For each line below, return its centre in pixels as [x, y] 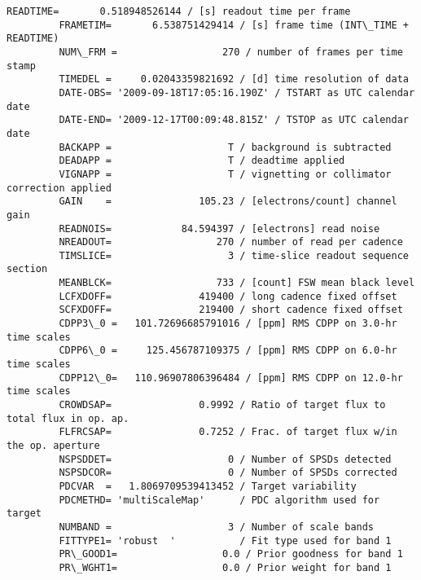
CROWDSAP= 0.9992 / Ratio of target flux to [222, 405]
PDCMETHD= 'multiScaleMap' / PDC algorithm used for [219, 500]
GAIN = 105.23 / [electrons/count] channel [228, 202]
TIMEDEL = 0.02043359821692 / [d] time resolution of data [234, 79]
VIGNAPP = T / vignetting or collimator [225, 174]
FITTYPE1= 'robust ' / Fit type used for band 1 [225, 540]
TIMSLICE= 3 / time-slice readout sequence [234, 255]
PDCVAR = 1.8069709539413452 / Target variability [208, 486]
